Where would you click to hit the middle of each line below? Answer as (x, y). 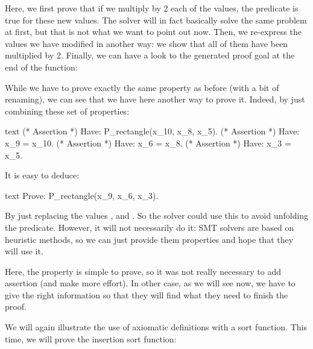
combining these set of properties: (67, 111)
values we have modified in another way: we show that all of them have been (147, 43)
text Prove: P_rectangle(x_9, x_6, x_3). (82, 195)
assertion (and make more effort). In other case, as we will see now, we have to (150, 283)
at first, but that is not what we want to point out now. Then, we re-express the (153, 32)
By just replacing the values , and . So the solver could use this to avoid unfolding (157, 215)
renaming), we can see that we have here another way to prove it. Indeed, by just (155, 99)
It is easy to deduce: (42, 175)
